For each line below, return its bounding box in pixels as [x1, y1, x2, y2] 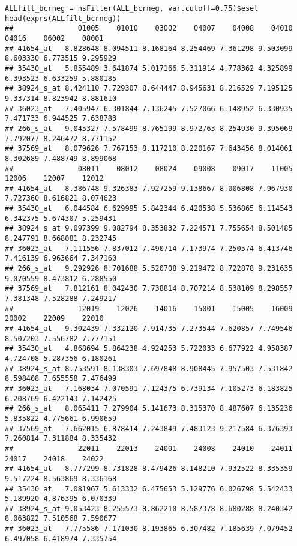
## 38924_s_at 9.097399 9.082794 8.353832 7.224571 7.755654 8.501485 [5, 224, 293, 233]
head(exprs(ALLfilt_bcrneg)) [5, 14, 121, 23]
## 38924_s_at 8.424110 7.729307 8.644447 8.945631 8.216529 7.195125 [5, 84, 293, 93]
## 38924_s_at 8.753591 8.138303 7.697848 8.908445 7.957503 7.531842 [5, 364, 293, 373]
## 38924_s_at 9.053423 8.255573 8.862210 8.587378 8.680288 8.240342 [5, 504, 293, 513]
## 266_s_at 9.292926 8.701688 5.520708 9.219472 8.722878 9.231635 [5, 264, 293, 273]
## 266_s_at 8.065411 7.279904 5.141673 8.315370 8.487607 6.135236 [5, 404, 293, 413]
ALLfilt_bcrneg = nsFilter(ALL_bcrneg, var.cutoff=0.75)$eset [5, 4, 259, 13]
